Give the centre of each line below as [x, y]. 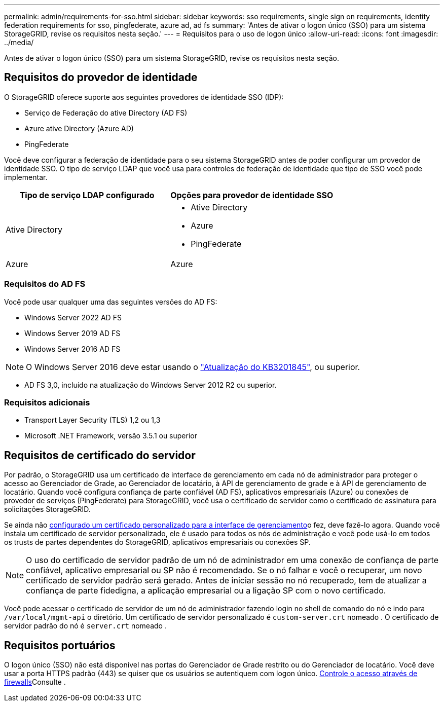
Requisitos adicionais [47, 402]
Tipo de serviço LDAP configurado [87, 195]
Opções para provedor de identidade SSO [252, 195]
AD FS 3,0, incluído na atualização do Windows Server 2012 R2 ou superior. [151, 385]
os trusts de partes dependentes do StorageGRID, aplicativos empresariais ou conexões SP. [157, 542]
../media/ [19, 42]
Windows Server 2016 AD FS [72, 349]
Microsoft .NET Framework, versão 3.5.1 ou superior [111, 436]
